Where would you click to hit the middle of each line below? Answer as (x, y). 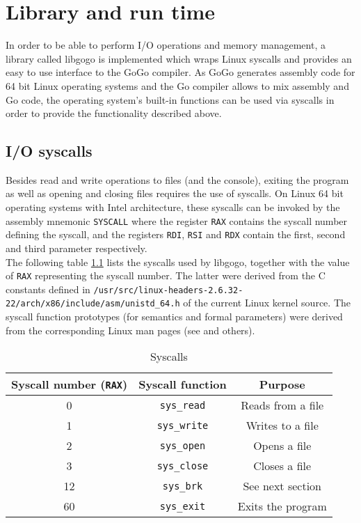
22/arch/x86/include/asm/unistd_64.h (93, 304)
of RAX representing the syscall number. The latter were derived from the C (166, 275)
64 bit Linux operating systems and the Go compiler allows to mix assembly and (177, 85)
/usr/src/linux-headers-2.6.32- (168, 290)
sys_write (183, 425)
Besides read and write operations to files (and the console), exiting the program (177, 179)
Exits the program (282, 506)
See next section (282, 486)
